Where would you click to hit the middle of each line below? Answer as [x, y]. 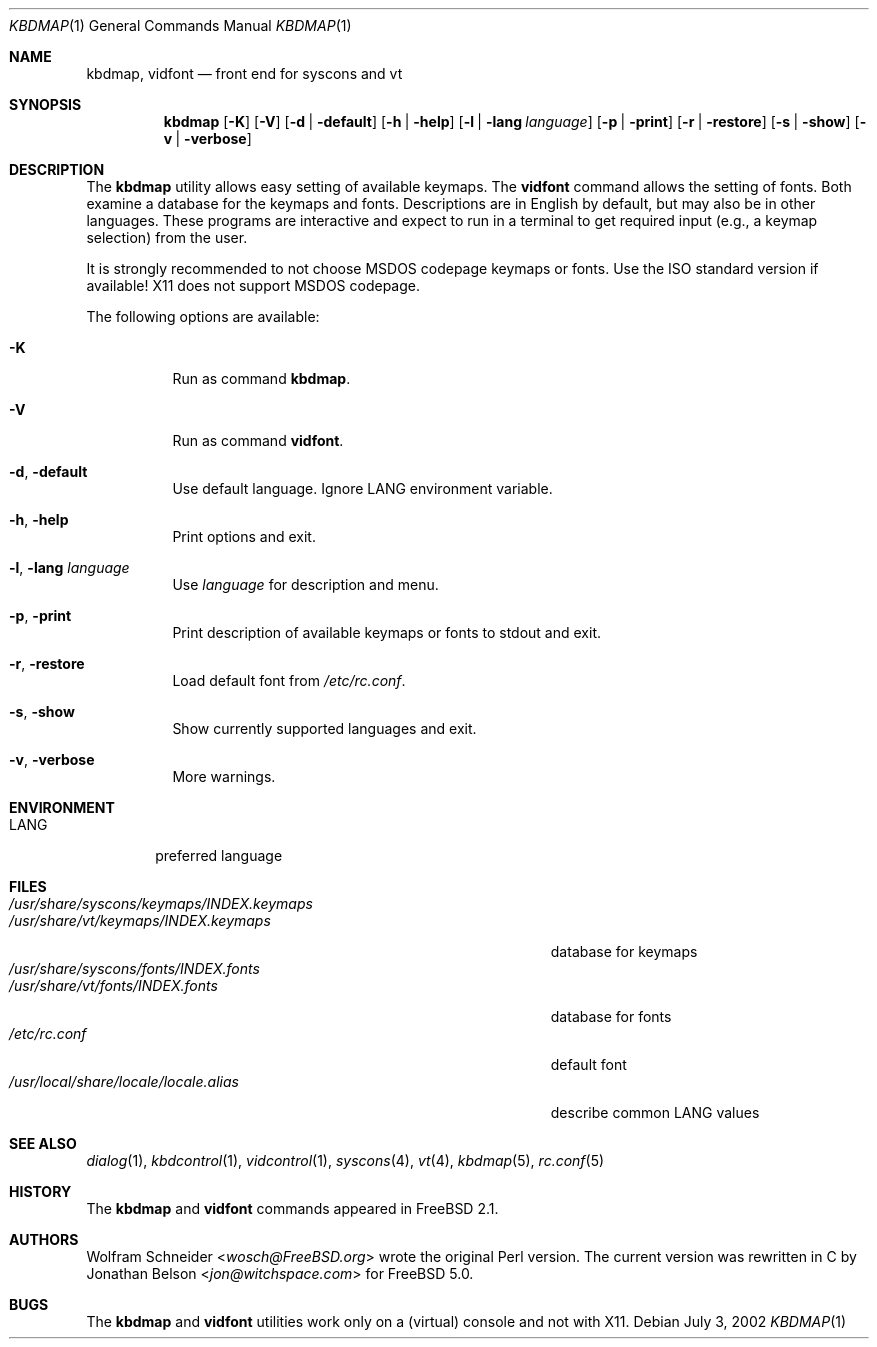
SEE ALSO [43, 1143]
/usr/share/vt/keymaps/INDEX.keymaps [140, 920]
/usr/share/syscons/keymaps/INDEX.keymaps [161, 903]
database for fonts [611, 1016]
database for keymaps [624, 951]
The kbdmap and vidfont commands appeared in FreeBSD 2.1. [292, 1208]
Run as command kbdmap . [261, 378]
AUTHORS [44, 1239]
